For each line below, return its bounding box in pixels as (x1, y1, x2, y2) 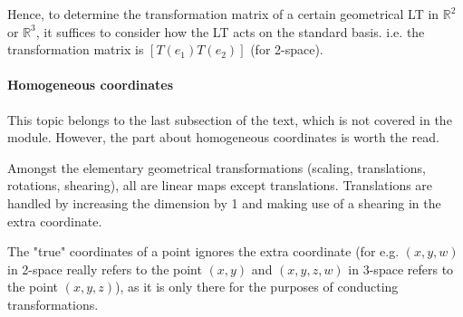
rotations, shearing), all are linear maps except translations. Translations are (7, 176, 433, 195)
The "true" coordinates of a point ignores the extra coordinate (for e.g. (7, 242, 400, 261)
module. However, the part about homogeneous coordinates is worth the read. (7, 128, 439, 147)
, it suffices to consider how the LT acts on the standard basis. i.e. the (35, 22, 425, 41)
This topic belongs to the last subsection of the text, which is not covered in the (7, 110, 452, 129)
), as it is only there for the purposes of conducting (115, 277, 399, 296)
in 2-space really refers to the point (7, 259, 202, 278)
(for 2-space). (250, 40, 323, 59)
